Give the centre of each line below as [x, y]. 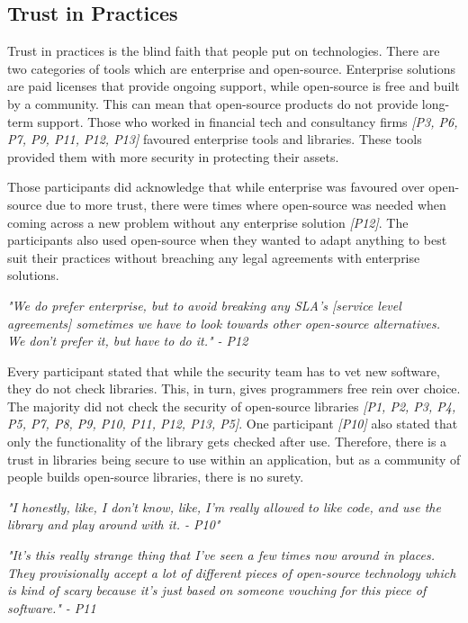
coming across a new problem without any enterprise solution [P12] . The [208, 222]
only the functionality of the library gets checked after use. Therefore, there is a [227, 442]
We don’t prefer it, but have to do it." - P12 [128, 341]
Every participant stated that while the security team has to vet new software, [224, 370]
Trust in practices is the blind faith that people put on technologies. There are [224, 51]
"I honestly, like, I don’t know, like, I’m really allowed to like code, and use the [224, 506]
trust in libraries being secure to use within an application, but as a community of [234, 459]
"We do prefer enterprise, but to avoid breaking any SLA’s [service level [204, 305]
